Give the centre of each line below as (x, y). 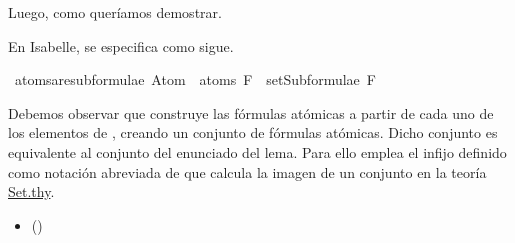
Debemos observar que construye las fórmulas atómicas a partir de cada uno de (251, 112)
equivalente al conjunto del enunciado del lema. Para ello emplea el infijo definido (257, 151)
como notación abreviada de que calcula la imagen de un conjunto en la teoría (247, 171)
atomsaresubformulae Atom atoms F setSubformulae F (195, 79)
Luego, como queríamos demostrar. (115, 12)
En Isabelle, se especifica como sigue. (121, 45)
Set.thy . (31, 191)
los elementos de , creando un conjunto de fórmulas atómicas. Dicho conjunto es (253, 132)
